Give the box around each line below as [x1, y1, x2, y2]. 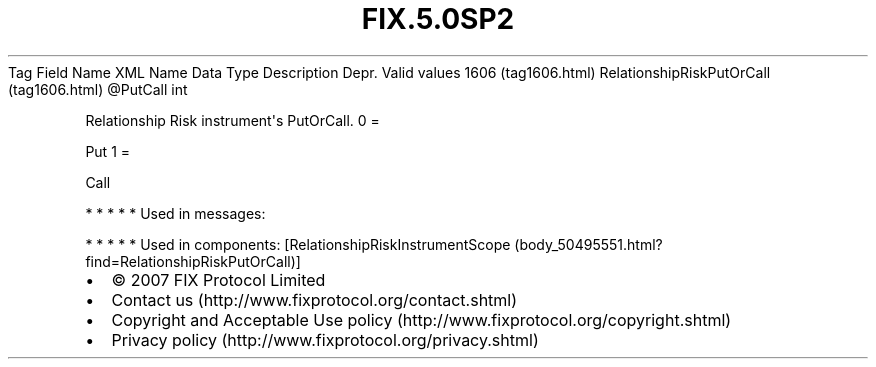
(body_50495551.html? [514, 235, 663, 253]
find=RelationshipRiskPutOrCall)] [85, 252, 301, 270]
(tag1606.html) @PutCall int [8, 80, 188, 98]
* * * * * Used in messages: [85, 204, 266, 222]
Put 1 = [85, 142, 131, 160]
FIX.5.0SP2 [361, 2, 515, 36]
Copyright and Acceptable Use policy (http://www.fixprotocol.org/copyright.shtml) [111, 309, 732, 330]
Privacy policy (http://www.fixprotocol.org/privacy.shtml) [111, 329, 539, 350]
